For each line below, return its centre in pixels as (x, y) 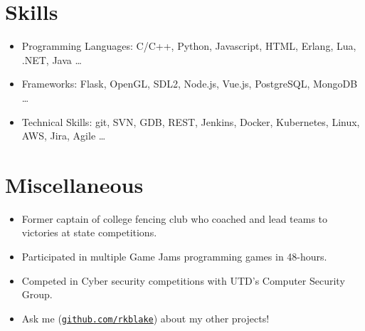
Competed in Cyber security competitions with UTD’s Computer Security (183, 280)
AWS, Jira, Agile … (64, 136)
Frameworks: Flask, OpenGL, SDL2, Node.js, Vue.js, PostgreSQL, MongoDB (190, 84)
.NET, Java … (52, 59)
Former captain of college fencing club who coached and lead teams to (175, 218)
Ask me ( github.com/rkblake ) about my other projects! (146, 318)
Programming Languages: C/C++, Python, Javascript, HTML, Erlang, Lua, (189, 46)
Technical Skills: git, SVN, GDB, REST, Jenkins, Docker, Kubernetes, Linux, (191, 121)
